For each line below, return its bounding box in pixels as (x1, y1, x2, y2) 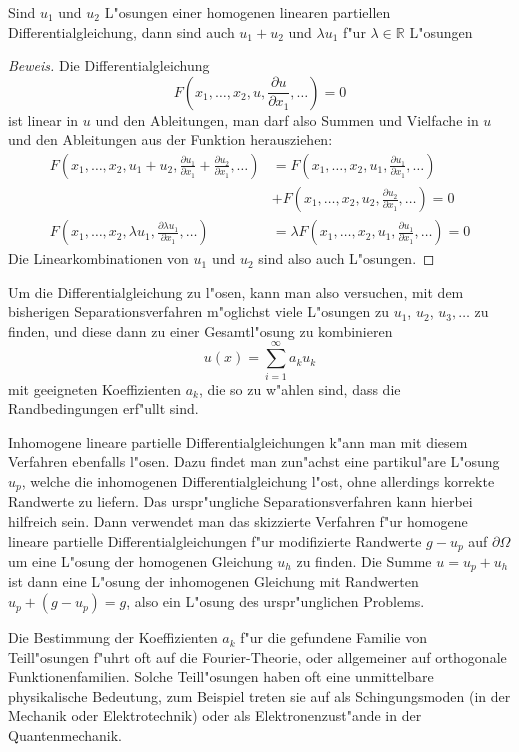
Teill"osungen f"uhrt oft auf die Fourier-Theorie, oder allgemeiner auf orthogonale (8, 646, 507, 667)
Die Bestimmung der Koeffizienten (8, 627, 218, 648)
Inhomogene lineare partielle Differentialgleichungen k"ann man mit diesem (8, 431, 468, 452)
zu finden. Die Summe (296, 551, 432, 572)
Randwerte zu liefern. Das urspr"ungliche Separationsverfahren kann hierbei (8, 491, 473, 512)
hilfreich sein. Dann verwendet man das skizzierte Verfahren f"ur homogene (8, 510, 468, 531)
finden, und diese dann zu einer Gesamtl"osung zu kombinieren (8, 320, 393, 341)
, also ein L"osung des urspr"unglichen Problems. (126, 591, 425, 612)
